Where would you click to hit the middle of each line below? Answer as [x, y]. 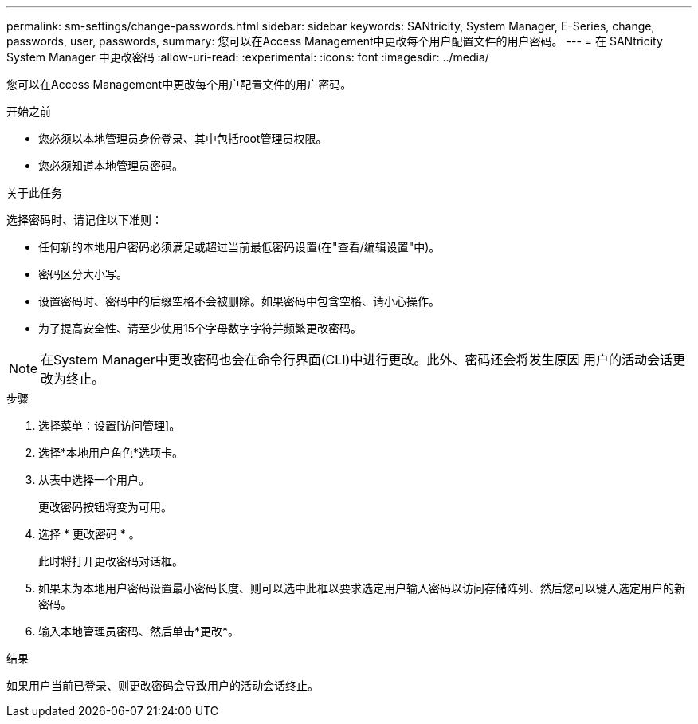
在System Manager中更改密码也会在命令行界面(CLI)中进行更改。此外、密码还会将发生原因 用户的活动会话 [357, 360]
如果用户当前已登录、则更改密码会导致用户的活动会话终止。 [163, 685]
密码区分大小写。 [83, 274]
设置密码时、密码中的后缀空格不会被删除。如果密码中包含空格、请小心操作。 [239, 301]
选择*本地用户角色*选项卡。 [111, 452]
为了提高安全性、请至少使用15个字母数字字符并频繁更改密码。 [200, 328]
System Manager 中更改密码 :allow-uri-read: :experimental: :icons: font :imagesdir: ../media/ [248, 57]
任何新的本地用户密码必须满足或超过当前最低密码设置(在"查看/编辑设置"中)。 [239, 247]
